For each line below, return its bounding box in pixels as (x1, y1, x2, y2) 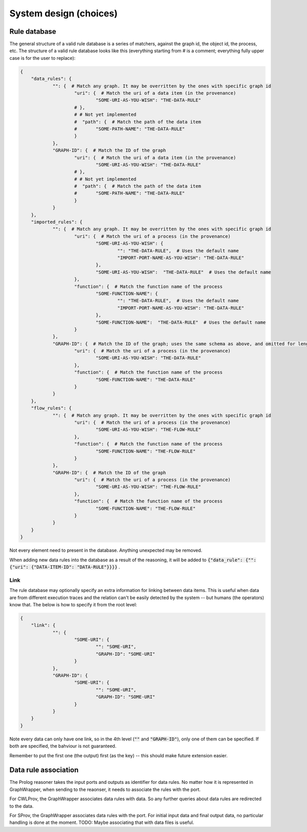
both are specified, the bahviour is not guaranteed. (9, 743, 117, 749)
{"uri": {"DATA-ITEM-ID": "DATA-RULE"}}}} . (9, 563, 120, 570)
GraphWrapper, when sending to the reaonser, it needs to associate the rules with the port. (9, 786, 201, 793)
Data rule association (9, 765, 79, 775)
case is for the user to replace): (9, 55, 76, 61)
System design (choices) (9, 8, 118, 19)
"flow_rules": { (31, 405, 72, 411)
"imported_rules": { (31, 219, 83, 225)
